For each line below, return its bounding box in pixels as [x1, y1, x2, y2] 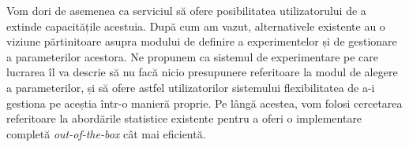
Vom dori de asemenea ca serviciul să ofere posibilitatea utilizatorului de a [6, 2, 366, 18]
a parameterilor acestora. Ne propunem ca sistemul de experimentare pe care [6, 48, 379, 64]
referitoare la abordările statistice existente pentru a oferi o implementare [6, 110, 362, 127]
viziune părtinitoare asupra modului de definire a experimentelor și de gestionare [6, 33, 397, 50]
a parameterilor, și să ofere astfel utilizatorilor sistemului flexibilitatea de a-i [6, 79, 375, 95]
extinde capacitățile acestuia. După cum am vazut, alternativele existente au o [6, 17, 385, 34]
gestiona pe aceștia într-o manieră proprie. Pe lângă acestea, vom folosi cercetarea [6, 94, 403, 111]
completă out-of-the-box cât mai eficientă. [6, 125, 206, 141]
